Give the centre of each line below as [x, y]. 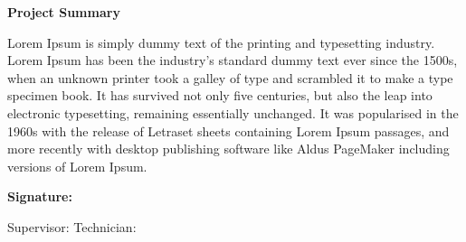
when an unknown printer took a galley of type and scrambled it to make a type [230, 77]
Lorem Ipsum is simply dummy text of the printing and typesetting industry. [221, 42]
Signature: [40, 196]
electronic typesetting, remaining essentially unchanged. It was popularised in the [233, 112]
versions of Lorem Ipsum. [77, 166]
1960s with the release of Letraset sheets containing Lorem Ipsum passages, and [228, 130]
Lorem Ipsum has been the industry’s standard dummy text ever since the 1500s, [233, 60]
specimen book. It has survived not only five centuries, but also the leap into [220, 95]
